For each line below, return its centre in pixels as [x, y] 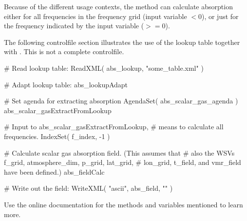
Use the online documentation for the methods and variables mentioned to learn [123, 204]
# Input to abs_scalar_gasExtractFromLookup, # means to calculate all [114, 127]
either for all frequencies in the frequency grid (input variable [95, 16]
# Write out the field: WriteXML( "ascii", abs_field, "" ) [88, 188]
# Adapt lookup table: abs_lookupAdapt [66, 84]
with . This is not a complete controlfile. [64, 51]
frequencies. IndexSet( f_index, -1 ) [57, 136]
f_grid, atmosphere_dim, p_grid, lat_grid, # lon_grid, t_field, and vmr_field [123, 162]
